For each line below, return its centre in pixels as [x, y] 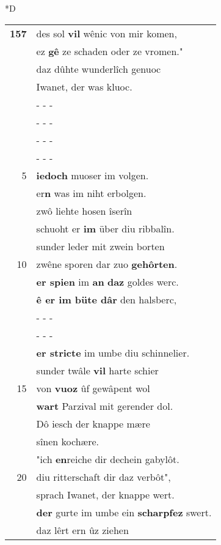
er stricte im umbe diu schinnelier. [113, 352]
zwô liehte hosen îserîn [84, 210]
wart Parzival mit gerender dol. [105, 406]
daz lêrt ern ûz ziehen [82, 530]
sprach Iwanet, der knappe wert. [105, 494]
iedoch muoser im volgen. [92, 175]
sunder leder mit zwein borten [100, 246]
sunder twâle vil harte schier [97, 370]
